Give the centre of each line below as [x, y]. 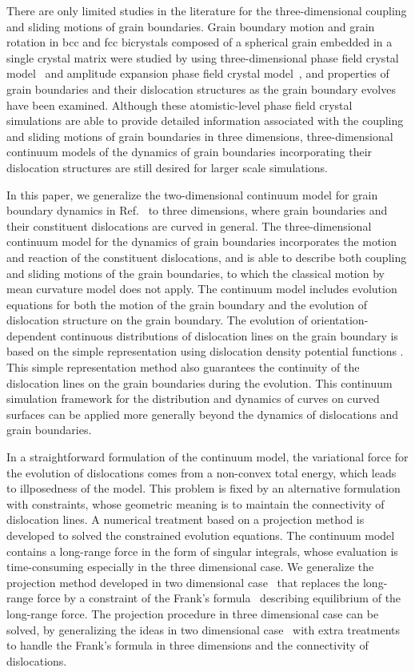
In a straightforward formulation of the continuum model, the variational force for [207, 457]
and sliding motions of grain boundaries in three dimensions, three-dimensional [200, 136]
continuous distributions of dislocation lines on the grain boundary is [229, 335]
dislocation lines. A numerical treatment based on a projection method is [186, 519]
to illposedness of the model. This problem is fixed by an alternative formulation [204, 488]
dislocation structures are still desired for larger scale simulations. [167, 167]
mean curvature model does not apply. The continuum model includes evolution [202, 289]
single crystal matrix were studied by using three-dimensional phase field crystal [203, 57]
